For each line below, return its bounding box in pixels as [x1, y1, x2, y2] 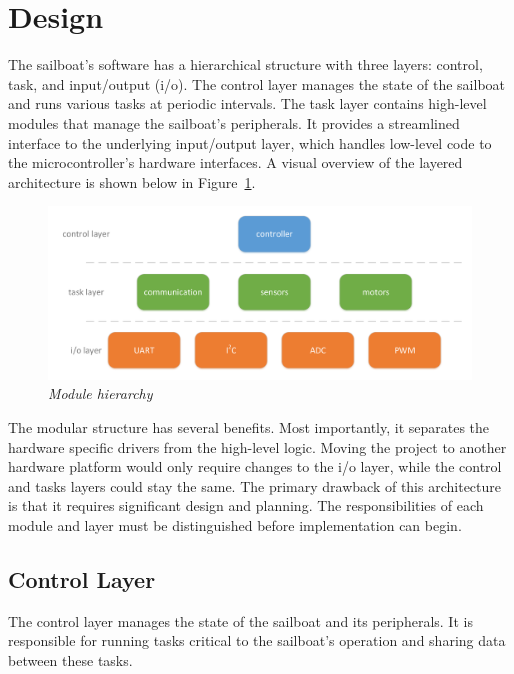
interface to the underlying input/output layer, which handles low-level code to [8, 132, 492, 153]
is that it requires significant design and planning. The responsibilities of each [8, 495, 484, 516]
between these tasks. [8, 649, 133, 670]
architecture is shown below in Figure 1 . [8, 171, 256, 192]
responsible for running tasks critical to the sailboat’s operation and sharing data [8, 630, 506, 651]
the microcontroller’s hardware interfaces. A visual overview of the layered [8, 152, 463, 173]
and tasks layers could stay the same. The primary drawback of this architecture [8, 475, 501, 496]
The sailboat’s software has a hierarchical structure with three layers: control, [8, 54, 483, 75]
